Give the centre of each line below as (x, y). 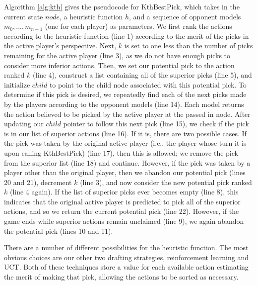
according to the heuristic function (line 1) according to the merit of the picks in (127, 36)
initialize (17, 84)
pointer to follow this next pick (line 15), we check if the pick (156, 124)
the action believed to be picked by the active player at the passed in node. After (127, 114)
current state (24, 16)
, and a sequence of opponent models (185, 16)
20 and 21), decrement (38, 182)
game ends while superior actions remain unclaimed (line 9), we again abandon (124, 221)
